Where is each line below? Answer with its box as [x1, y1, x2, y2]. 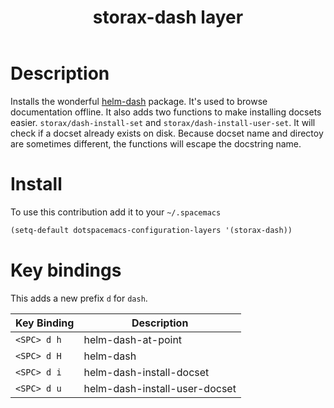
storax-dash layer [92, 6, 244, 29]
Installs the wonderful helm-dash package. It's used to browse [10, 95, 268, 107]
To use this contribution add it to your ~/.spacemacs [10, 206, 222, 218]
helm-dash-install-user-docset [83, 381, 237, 395]
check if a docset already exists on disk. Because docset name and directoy [10, 127, 324, 139]
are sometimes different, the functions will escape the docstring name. [10, 137, 302, 150]
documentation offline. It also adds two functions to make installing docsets [10, 106, 322, 118]
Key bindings [10, 259, 122, 281]
